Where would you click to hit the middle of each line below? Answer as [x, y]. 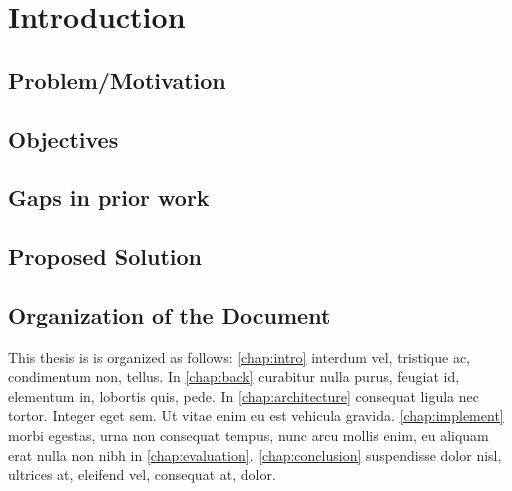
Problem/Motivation [117, 79]
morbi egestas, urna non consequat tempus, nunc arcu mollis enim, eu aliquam [248, 435]
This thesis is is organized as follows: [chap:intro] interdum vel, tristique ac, [239, 356]
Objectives [63, 138]
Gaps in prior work [109, 197]
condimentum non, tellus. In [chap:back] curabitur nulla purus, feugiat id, [234, 376]
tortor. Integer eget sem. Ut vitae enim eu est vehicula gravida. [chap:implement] [256, 415]
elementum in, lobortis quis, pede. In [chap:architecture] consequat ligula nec [243, 395]
